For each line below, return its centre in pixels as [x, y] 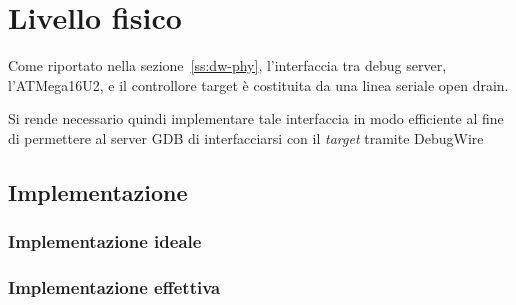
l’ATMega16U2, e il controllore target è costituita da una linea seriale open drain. [258, 84]
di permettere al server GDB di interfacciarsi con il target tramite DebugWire [246, 137]
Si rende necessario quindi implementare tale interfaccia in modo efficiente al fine [256, 118]
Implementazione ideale [105, 241]
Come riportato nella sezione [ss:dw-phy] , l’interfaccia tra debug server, [227, 65]
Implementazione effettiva [114, 287]
